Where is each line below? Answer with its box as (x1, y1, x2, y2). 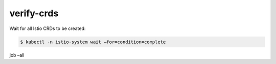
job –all (9, 52, 25, 58)
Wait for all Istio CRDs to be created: (9, 25, 86, 31)
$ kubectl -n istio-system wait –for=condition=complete (20, 39, 166, 45)
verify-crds (9, 8, 59, 19)
